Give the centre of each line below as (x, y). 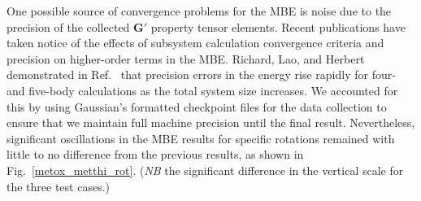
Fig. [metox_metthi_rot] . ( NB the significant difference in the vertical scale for (205, 170)
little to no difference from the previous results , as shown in (155, 154)
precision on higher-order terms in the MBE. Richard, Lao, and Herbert (186, 58)
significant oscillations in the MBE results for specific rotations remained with (201, 138)
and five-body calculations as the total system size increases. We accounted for (202, 90)
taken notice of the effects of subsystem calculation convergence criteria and (195, 43)
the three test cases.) (59, 186)
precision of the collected (68, 26)
